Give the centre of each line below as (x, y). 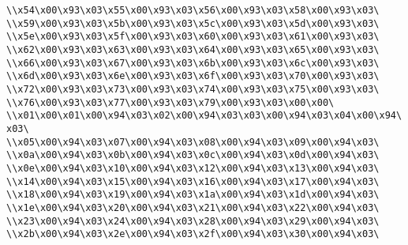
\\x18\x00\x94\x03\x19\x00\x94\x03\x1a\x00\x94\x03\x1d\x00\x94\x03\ (193, 195)
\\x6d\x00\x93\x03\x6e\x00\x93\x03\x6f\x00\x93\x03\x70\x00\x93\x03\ (193, 76)
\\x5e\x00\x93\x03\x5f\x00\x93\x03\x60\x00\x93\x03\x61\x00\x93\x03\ (193, 37)
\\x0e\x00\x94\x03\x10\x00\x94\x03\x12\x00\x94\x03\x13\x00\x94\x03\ (193, 168)
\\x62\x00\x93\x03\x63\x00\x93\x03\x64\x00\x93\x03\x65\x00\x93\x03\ (193, 49)
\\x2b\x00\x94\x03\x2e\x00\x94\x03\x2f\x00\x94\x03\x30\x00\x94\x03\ (193, 234)
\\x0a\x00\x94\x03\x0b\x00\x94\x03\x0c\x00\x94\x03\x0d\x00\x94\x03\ (193, 155)
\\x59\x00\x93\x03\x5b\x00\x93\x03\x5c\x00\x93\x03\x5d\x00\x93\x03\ (193, 23)
